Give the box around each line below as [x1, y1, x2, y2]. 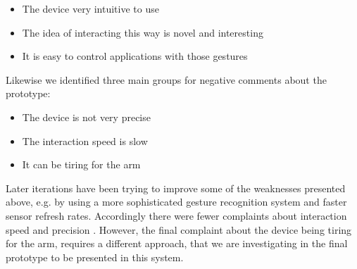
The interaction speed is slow [22, 133, 148, 148]
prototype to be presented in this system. [6, 249, 184, 264]
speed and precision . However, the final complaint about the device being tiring [6, 222, 352, 237]
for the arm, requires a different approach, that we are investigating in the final [6, 236, 348, 251]
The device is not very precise [22, 109, 151, 124]
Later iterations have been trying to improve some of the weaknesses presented [6, 180, 346, 195]
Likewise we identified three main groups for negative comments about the [6, 72, 327, 87]
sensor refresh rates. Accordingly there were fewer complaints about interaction [6, 208, 347, 223]
